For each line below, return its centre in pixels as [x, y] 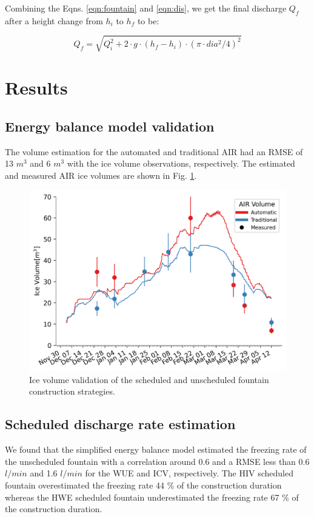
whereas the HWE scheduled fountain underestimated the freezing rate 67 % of [152, 497]
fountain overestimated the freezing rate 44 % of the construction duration [143, 485]
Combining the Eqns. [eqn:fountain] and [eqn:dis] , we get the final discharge [146, 8]
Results [36, 88]
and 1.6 [44, 473]
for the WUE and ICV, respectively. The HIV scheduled [189, 473]
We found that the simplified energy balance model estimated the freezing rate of [156, 449]
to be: [148, 20]
